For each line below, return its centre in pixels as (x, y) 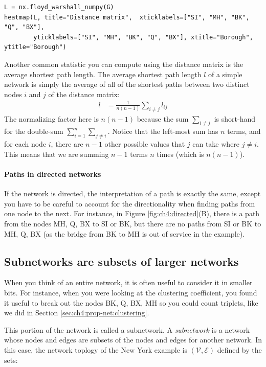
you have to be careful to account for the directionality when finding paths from (130, 203)
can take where (216, 144)
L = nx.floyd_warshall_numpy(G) (59, 7)
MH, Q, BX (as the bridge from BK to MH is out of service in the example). (125, 233)
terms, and (244, 131)
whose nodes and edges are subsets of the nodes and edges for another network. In (133, 340)
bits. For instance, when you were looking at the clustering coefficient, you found (131, 293)
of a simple (225, 74)
